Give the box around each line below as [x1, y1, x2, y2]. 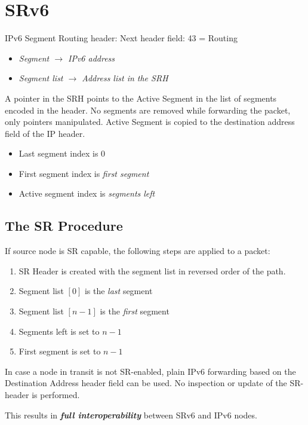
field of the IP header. [5, 127, 85, 139]
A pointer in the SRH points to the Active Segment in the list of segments [5, 91, 277, 104]
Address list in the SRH [82, 72, 168, 84]
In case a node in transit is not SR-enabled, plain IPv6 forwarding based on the [5, 365, 296, 377]
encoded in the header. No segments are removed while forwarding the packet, [5, 103, 291, 116]
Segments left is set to [19, 325, 100, 337]
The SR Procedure [5, 216, 123, 235]
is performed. [32, 389, 80, 401]
